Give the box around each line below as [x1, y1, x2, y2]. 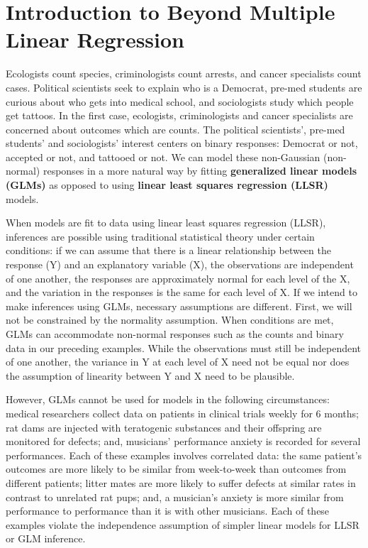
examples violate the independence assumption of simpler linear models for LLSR [6, 517, 359, 532]
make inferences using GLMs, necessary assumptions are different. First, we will [6, 298, 352, 313]
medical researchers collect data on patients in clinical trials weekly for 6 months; [6, 405, 359, 420]
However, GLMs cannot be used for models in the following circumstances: [6, 392, 330, 407]
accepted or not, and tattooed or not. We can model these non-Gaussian [6, 149, 320, 164]
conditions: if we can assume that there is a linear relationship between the [6, 243, 331, 258]
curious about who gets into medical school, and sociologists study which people [6, 94, 354, 109]
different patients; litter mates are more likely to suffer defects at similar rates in [6, 475, 356, 490]
